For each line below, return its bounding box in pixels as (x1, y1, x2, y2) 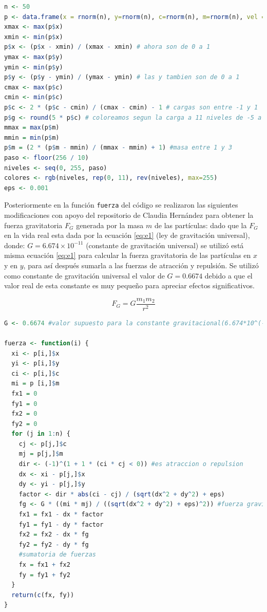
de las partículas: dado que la (154, 219, 247, 230)
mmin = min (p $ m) (4, 134, 60, 141)
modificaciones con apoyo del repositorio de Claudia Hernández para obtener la (4, 209, 254, 220)
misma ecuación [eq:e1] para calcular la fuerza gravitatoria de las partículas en (4, 250, 251, 261)
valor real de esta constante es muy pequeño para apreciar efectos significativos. (4, 280, 255, 291)
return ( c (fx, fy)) (11, 591, 74, 599)
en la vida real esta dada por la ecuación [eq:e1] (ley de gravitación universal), (4, 230, 250, 240)
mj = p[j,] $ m (18, 450, 63, 458)
